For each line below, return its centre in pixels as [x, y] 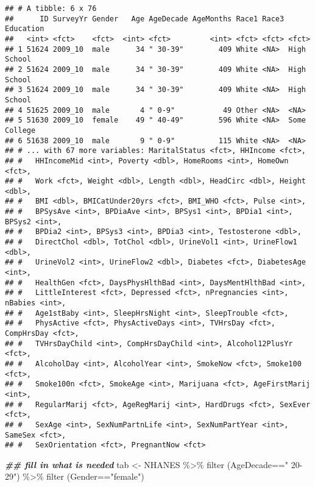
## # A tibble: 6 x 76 [51, 9]
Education [25, 29]
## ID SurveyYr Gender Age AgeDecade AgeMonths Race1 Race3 [145, 19]
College [20, 130]
